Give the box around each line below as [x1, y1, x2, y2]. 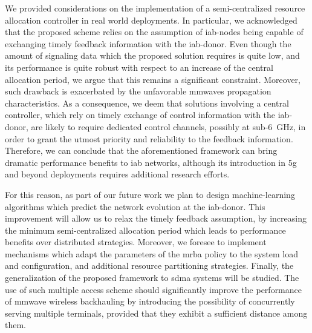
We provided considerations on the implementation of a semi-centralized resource [5, 2, 305, 14]
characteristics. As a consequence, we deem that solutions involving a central [5, 96, 289, 109]
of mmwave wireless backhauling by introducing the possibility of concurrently [5, 295, 295, 308]
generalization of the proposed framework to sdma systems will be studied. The [5, 271, 299, 284]
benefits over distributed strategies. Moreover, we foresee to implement [5, 236, 267, 248]
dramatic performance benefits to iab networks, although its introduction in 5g [5, 156, 297, 168]
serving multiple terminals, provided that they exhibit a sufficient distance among [5, 306, 308, 319]
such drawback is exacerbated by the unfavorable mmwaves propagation [5, 85, 271, 97]
